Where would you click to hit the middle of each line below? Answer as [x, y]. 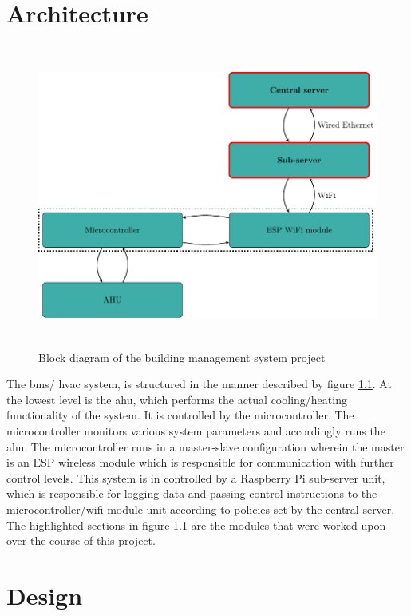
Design [45, 595]
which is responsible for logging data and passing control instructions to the [192, 493]
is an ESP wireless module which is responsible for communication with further [200, 462]
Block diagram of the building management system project [182, 357]
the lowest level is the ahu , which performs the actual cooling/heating [177, 399]
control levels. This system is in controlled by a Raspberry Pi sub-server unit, [196, 477]
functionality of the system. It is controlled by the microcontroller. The [180, 415]
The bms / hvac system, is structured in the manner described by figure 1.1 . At [199, 384]
